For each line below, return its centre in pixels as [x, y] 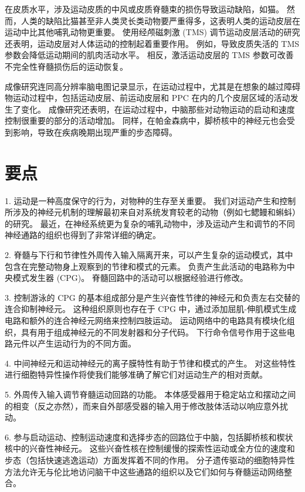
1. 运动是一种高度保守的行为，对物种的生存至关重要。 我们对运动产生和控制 [150, 200]
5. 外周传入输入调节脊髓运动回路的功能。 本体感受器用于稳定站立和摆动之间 [150, 394]
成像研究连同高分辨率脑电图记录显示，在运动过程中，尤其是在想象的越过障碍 [152, 86]
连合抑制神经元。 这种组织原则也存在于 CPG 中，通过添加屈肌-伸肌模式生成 [151, 309]
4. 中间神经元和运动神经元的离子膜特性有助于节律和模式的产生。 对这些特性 [150, 363]
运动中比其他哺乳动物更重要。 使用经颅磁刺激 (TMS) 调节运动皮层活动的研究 [152, 32]
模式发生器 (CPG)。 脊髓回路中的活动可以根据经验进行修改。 [130, 278]
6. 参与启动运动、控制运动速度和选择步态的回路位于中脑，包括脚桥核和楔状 [149, 437]
